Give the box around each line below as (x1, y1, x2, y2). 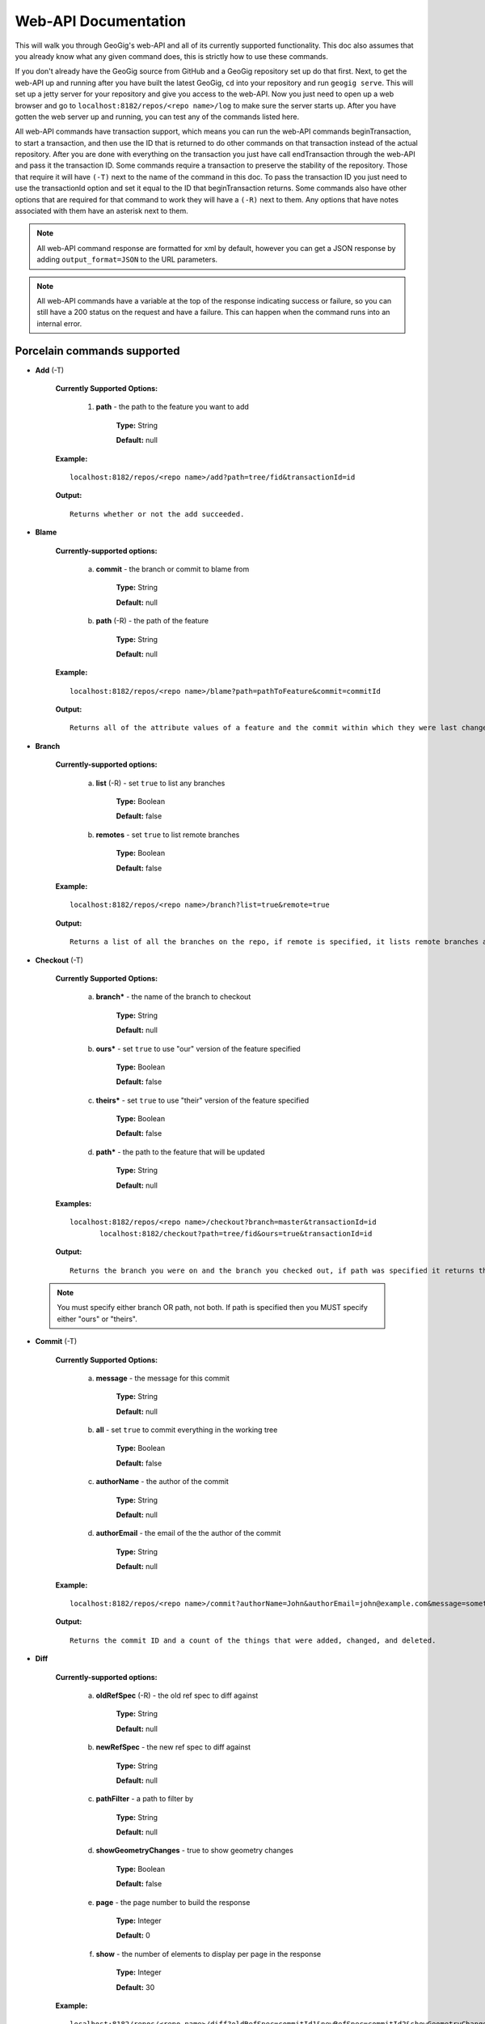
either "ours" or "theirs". (57, 1314, 137, 1324)
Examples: (55, 1199, 92, 1209)
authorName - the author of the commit (95, 1477, 230, 1486)
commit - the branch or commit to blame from (95, 563, 250, 574)
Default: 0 (116, 1931, 151, 1941)
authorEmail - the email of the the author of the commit (95, 1529, 281, 1538)
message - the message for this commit (95, 1373, 230, 1383)
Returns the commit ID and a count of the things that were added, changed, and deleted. (70, 1635, 436, 1645)
